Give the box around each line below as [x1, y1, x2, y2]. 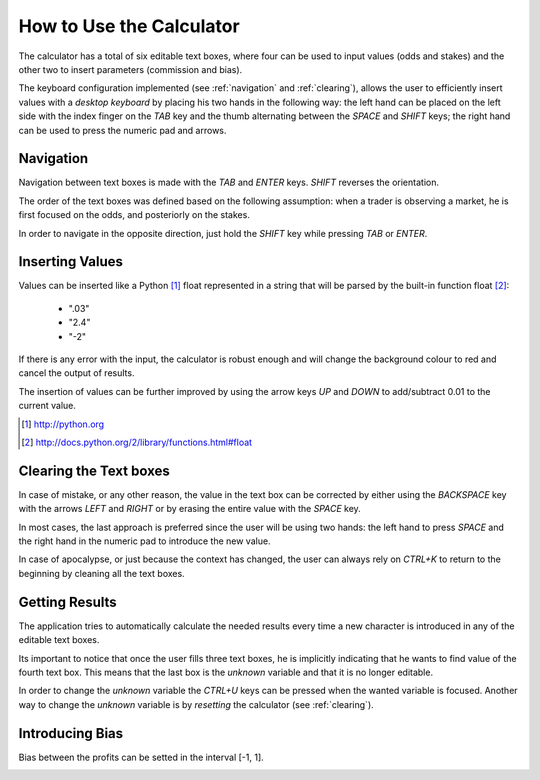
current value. [18, 400, 77, 412]
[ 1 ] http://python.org [21, 418, 105, 430]
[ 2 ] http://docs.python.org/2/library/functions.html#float [21, 436, 253, 448]
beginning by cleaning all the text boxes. [18, 567, 185, 579]
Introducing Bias [18, 725, 124, 742]
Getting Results [18, 593, 117, 610]
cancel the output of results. [18, 367, 135, 379]
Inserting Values [18, 253, 124, 270]
